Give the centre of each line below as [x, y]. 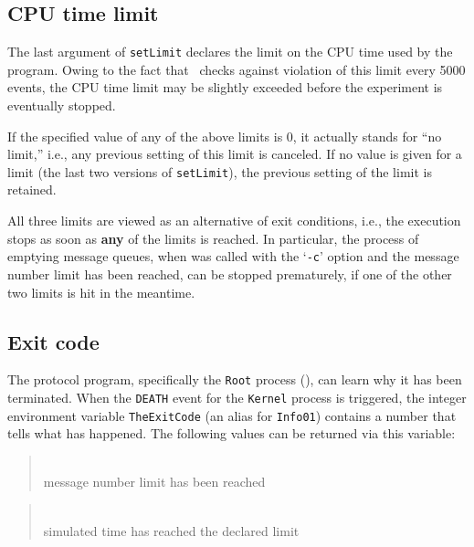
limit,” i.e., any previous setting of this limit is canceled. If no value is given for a [235, 154]
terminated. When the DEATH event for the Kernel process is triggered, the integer [237, 397]
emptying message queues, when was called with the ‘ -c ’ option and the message [233, 256]
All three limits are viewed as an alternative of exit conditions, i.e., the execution [234, 221]
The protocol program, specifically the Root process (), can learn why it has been [235, 379]
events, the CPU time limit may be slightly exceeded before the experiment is [225, 87]
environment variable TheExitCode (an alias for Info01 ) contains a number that [232, 415]
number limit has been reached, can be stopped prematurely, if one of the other [230, 273]
